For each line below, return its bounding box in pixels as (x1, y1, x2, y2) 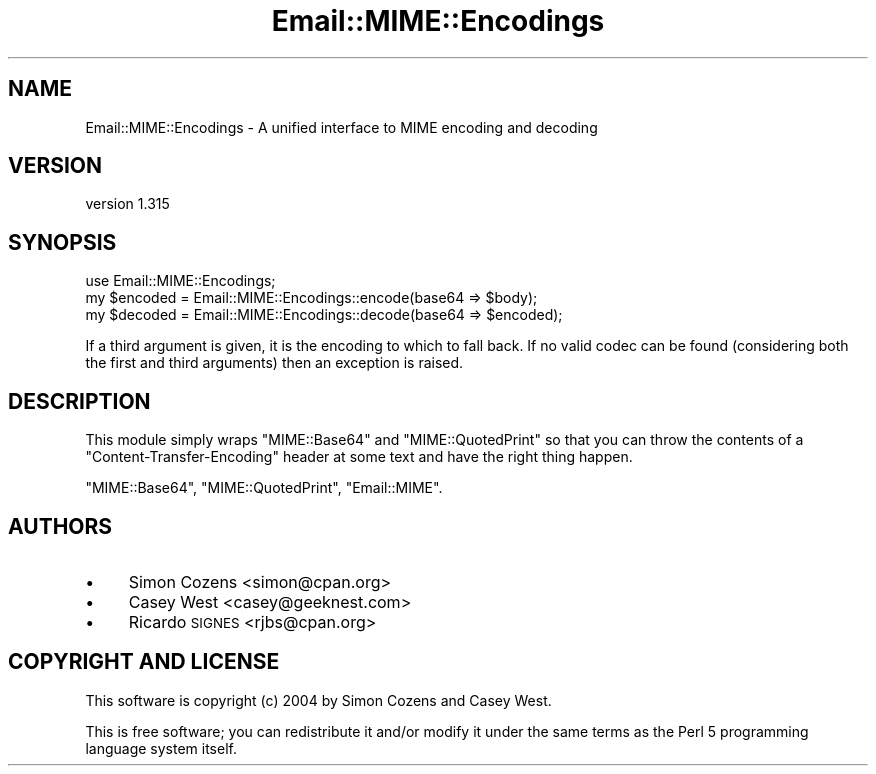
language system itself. (85, 739, 237, 757)
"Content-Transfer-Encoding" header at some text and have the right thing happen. (85, 448, 633, 466)
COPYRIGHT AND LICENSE (8, 649, 280, 675)
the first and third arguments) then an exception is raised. (85, 354, 464, 372)
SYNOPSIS (8, 229, 117, 255)
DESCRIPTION (8, 388, 151, 414)
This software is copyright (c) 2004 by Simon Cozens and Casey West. (85, 691, 552, 709)
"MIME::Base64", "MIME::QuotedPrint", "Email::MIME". (85, 479, 443, 497)
